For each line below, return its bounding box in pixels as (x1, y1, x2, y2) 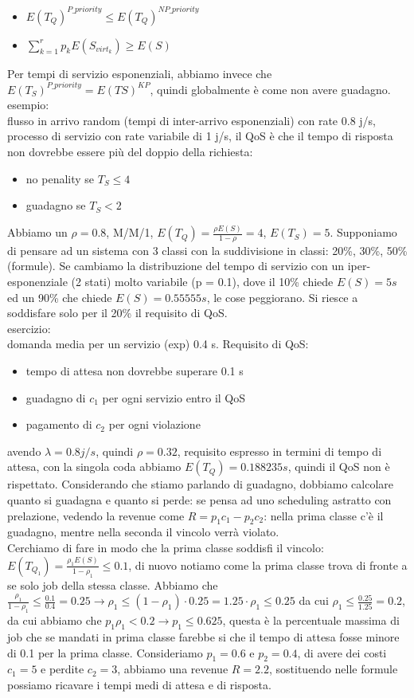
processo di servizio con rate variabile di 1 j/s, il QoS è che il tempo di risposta (7, 127, 393, 144)
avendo (7, 442, 41, 459)
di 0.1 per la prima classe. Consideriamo (7, 644, 203, 661)
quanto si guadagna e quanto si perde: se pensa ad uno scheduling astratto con (7, 492, 392, 508)
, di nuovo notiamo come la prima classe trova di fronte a (128, 556, 408, 573)
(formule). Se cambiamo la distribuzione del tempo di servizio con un (7, 257, 344, 274)
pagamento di (25, 416, 92, 433)
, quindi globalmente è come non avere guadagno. (150, 80, 391, 97)
